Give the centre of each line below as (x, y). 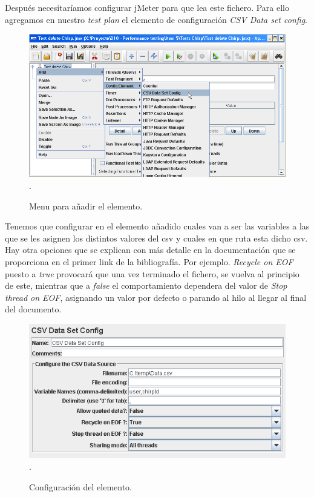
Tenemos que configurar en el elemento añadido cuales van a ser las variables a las (157, 226)
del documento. (33, 309)
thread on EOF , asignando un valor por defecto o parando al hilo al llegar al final (156, 297)
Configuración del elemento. (80, 486)
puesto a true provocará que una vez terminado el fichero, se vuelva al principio (152, 273)
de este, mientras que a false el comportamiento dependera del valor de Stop (146, 285)
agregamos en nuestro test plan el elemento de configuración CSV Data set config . (156, 19)
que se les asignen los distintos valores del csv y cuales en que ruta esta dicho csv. (156, 238)
